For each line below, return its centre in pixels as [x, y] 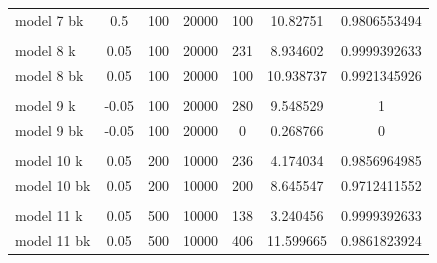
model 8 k [45, 49]
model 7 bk [49, 19]
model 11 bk [53, 239]
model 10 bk [53, 184]
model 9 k [45, 104]
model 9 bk [49, 129]
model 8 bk [49, 74]
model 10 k [49, 159]
